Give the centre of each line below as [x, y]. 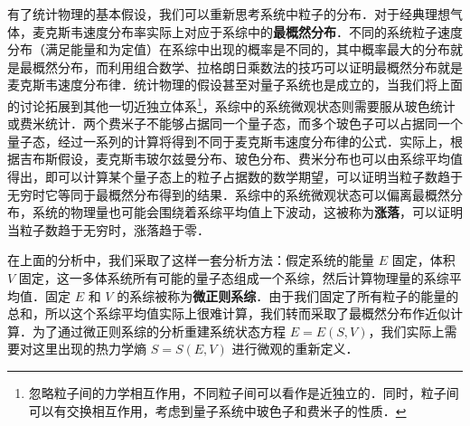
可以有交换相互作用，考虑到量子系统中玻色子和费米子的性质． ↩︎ [217, 410]
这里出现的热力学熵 [89, 349]
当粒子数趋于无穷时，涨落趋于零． [108, 229]
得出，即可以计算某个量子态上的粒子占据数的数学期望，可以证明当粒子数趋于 [235, 176]
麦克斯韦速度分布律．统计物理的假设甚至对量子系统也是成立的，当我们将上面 [235, 85]
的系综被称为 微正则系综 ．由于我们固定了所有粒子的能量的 [288, 295]
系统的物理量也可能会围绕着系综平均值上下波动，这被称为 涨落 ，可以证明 [247, 212]
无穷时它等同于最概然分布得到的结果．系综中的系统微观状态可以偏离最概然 [229, 194]
